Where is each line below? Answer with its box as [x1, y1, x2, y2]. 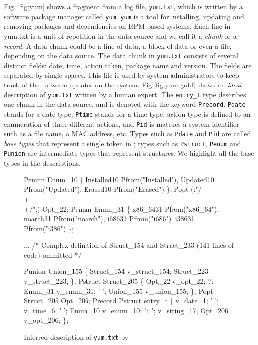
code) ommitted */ [24, 249, 82, 259]
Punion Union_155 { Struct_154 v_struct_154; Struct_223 [24, 266, 209, 276]
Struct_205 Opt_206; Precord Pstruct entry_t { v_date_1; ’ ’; [24, 295, 219, 306]
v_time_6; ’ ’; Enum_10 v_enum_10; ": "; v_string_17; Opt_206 [24, 305, 228, 315]
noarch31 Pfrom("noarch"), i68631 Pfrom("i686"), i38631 [24, 213, 195, 224]
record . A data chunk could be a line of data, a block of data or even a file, [4, 40, 232, 51]
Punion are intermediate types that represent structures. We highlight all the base [4, 148, 254, 158]
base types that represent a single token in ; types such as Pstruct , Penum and [4, 138, 241, 148]
